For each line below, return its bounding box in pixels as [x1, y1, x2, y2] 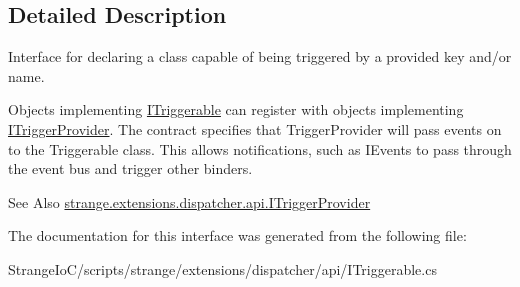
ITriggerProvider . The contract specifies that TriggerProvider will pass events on [8, 118, 502, 139]
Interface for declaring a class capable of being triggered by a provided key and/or [8, 46, 512, 67]
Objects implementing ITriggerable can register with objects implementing [8, 99, 464, 120]
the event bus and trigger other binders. [8, 158, 253, 179]
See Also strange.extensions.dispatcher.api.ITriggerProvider [8, 191, 371, 212]
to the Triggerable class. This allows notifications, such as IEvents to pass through [8, 138, 512, 159]
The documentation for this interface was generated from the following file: [8, 225, 467, 246]
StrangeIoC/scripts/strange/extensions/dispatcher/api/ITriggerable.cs [8, 258, 437, 279]
